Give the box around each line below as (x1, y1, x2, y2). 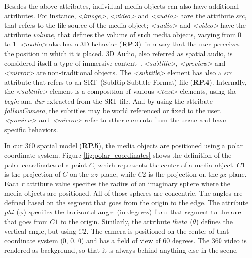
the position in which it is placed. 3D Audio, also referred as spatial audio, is (4, 48, 233, 58)
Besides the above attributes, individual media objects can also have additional (4, 1, 239, 11)
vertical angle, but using (4, 226, 76, 236)
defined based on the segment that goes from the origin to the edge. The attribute (4, 197, 249, 207)
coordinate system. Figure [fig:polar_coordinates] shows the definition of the (4, 150, 232, 160)
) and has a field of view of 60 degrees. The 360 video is (81, 235, 247, 245)
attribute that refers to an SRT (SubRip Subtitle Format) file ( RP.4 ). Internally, (4, 76, 247, 87)
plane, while (100, 169, 136, 179)
